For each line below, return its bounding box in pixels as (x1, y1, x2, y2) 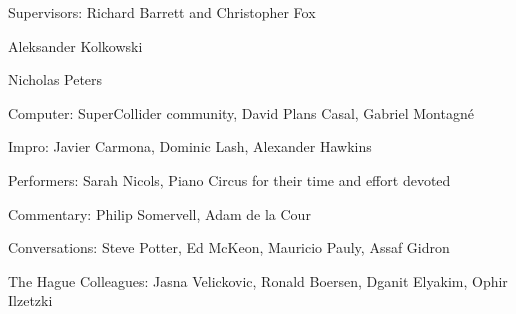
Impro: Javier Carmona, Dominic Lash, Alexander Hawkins (8, 136, 372, 157)
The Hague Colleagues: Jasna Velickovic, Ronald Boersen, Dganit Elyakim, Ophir (8, 270, 508, 291)
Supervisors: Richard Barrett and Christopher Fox (8, 2, 316, 22)
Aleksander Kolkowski (8, 35, 143, 56)
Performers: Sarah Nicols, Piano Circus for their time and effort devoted (8, 169, 451, 190)
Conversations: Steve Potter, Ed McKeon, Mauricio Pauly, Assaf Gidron (8, 237, 450, 258)
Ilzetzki (8, 290, 53, 311)
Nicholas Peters (8, 69, 103, 90)
